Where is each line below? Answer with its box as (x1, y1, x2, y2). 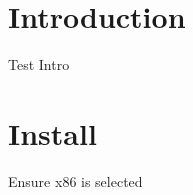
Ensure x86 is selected (8, 170, 143, 191)
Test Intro (8, 54, 70, 75)
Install (8, 112, 97, 153)
